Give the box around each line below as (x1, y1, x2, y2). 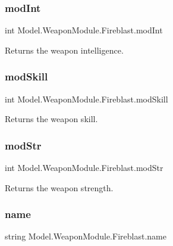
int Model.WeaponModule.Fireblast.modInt (5, 24, 163, 36)
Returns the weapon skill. (5, 113, 98, 125)
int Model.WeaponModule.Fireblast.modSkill (5, 92, 168, 105)
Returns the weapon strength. (5, 181, 114, 194)
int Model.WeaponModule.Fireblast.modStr (5, 161, 163, 174)
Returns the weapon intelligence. (5, 43, 124, 56)
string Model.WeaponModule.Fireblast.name (5, 230, 166, 242)
